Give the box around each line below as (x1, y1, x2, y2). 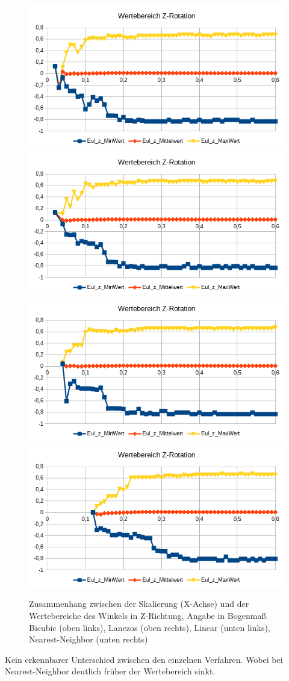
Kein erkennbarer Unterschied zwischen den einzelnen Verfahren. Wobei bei (5, 653, 283, 665)
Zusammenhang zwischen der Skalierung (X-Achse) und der (29, 597, 249, 610)
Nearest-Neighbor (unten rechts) (29, 633, 148, 645)
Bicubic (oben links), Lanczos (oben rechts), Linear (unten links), (29, 621, 270, 633)
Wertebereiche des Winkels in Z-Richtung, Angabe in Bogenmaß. (29, 609, 269, 622)
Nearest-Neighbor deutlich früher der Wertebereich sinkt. (5, 665, 216, 677)
